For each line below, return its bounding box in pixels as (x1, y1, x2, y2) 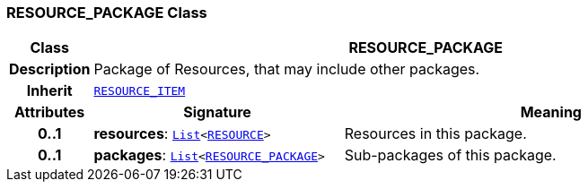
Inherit (26, 82, 73, 100)
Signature (183, 103, 251, 122)
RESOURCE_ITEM (93, 83, 186, 98)
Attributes (14, 103, 85, 122)
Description (9, 60, 91, 79)
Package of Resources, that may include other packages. (93, 60, 480, 79)
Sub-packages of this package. (344, 146, 557, 165)
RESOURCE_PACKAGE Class (6, 4, 207, 21)
